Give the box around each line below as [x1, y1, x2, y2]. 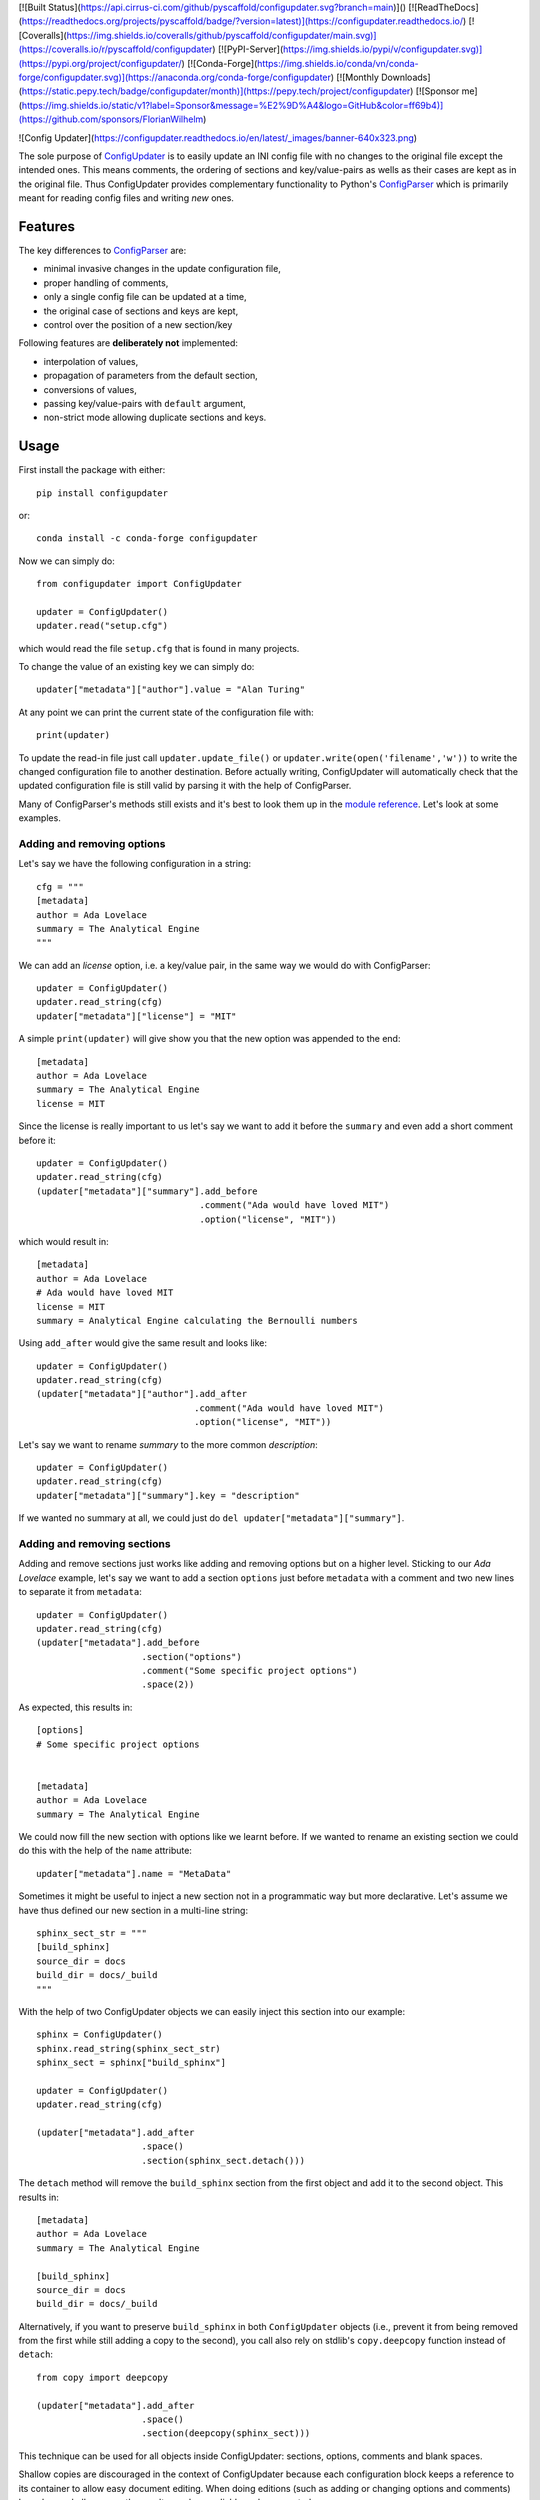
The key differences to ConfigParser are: [18, 244, 187, 256]
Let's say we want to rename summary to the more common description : [18, 1438, 319, 1450]
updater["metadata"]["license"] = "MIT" [36, 1010, 237, 1022]
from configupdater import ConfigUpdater [36, 578, 242, 590]
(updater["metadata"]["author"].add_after [36, 1388, 248, 1400]
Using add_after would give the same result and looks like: [18, 1337, 267, 1349]
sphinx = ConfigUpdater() [36, 2029, 164, 2040]
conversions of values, [43, 383, 137, 395]
